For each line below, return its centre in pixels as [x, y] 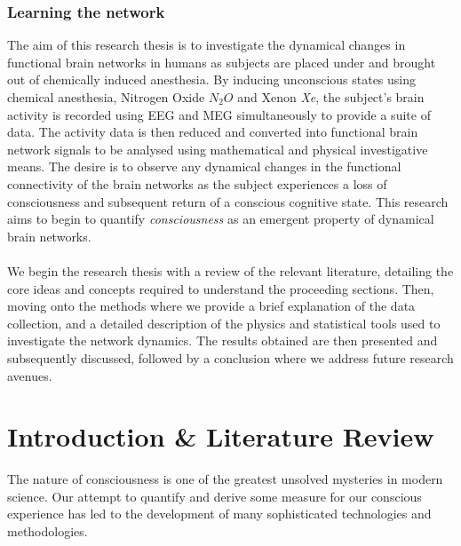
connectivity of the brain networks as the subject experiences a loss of [197, 183]
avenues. [30, 375]
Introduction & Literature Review [221, 436]
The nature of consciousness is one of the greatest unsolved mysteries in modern [225, 479]
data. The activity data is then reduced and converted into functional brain [213, 132]
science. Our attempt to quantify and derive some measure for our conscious [215, 496]
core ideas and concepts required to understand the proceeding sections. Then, [221, 288]
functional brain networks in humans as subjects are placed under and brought [222, 62]
